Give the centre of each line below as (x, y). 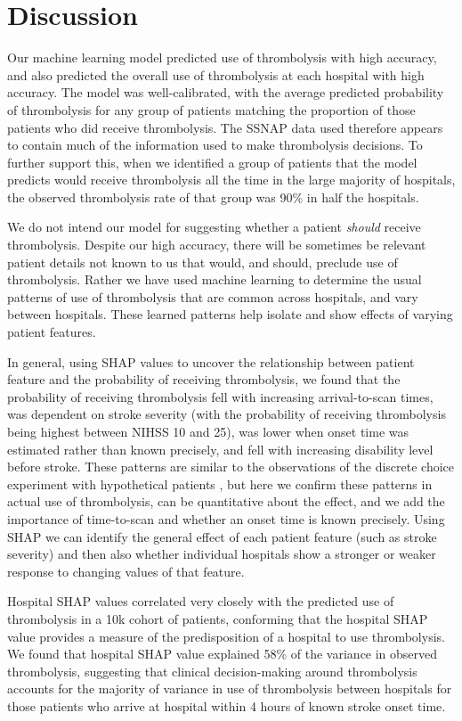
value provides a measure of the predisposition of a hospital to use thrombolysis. (226, 636)
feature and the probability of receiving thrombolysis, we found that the (204, 379)
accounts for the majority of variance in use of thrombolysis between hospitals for (230, 688)
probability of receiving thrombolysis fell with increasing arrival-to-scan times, (220, 396)
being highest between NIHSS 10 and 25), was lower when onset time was (208, 431)
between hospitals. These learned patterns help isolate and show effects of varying (230, 314)
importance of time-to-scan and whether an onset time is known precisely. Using (226, 518)
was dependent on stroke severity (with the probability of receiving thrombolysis (227, 414)
